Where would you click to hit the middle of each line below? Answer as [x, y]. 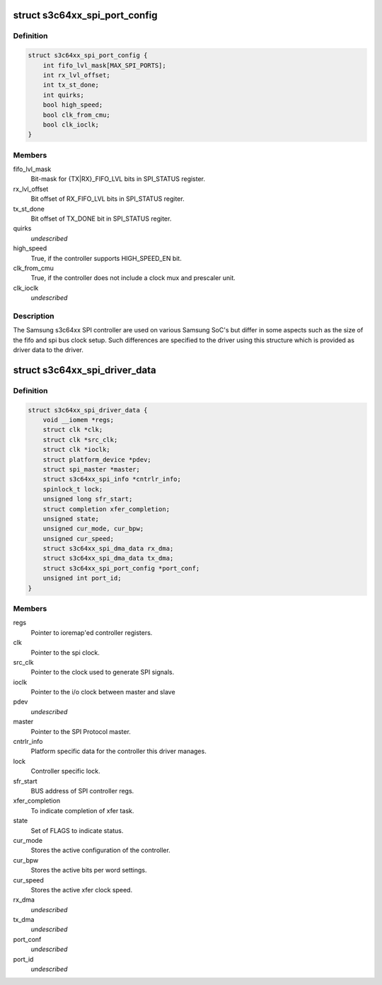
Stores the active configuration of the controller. [101, 850]
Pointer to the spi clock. [65, 652]
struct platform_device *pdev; [97, 459]
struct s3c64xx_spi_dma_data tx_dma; [108, 558]
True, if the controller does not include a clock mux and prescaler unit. [133, 278]
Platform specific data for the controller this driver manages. [118, 751]
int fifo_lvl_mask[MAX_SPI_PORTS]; [104, 65]
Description [34, 316]
